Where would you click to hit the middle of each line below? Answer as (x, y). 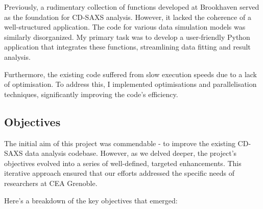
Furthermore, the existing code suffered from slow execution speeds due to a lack (131, 74)
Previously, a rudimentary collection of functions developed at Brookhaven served (132, 7)
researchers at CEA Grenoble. (51, 183)
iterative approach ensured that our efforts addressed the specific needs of (119, 173)
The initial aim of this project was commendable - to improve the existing (120, 143)
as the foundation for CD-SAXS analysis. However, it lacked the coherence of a (128, 17)
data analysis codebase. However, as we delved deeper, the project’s (131, 153)
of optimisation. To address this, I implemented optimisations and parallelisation (130, 84)
